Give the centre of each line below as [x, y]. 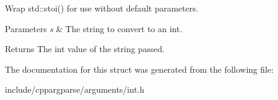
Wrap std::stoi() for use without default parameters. [102, 8]
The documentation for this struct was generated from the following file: [139, 69]
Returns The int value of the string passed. [85, 49]
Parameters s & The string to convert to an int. [94, 28]
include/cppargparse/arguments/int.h [75, 89]
